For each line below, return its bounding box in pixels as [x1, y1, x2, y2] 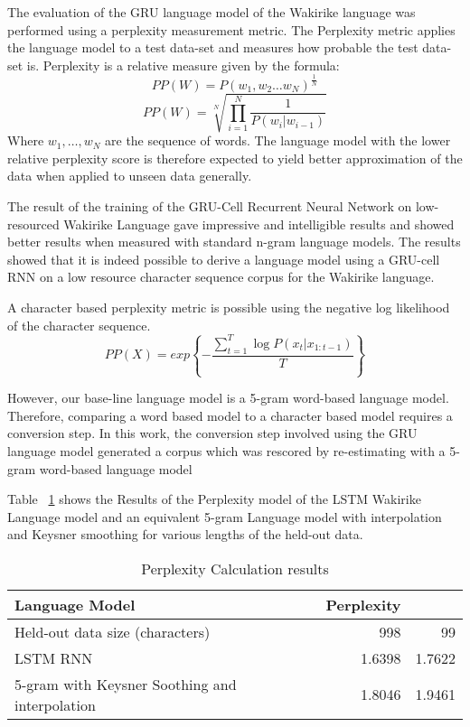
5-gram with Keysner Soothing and [14, 673, 237, 694]
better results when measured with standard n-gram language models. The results [7, 232, 461, 251]
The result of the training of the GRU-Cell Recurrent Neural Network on [7, 197, 412, 216]
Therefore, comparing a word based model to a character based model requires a [7, 405, 453, 424]
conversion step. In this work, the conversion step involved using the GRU [7, 424, 418, 443]
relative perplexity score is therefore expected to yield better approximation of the [7, 148, 463, 167]
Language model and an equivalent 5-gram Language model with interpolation [7, 507, 442, 526]
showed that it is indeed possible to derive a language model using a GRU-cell [7, 249, 440, 268]
